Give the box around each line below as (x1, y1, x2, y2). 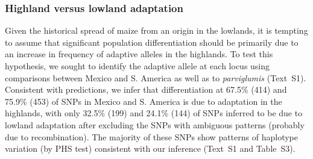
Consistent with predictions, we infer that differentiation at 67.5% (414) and (5, 83, 287, 96)
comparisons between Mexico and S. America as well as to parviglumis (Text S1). (5, 71, 306, 84)
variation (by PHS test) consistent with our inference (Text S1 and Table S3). (5, 142, 296, 155)
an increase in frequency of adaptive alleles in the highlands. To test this (5, 48, 273, 60)
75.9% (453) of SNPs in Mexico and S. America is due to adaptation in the (5, 95, 282, 107)
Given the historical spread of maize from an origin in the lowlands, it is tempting (5, 24, 308, 37)
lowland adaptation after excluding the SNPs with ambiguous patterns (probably (5, 118, 305, 131)
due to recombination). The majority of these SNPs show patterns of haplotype (5, 130, 298, 143)
